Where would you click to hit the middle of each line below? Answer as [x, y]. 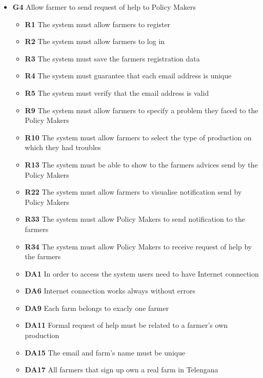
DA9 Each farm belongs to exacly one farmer [97, 308]
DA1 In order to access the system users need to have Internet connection [142, 273]
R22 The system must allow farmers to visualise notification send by [133, 192]
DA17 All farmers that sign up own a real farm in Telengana [122, 370]
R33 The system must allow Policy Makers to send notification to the [135, 219]
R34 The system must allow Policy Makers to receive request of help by [138, 246]
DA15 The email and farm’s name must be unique [105, 352]
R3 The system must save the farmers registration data [112, 58]
